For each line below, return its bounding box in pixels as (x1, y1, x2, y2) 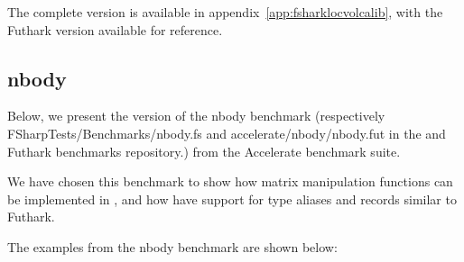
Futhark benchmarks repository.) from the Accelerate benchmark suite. (7, 141, 401, 160)
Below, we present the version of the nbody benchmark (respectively (7, 106, 385, 125)
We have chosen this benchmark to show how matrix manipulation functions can (7, 172, 453, 191)
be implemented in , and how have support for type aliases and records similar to (7, 189, 457, 208)
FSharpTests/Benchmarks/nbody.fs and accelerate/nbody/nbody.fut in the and (7, 123, 446, 142)
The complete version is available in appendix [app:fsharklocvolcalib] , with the (7, 3, 443, 21)
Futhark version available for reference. (7, 20, 223, 39)
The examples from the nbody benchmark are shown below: (7, 237, 338, 256)
